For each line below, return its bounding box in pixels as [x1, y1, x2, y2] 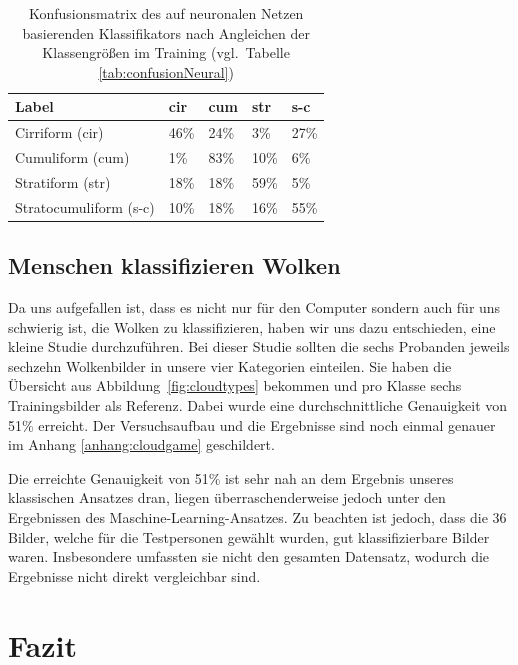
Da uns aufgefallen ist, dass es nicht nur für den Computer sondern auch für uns [8, 297, 501, 318]
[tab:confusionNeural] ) [98, 61, 234, 82]
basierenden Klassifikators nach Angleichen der [22, 22, 310, 43]
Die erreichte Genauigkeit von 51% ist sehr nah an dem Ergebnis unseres [8, 467, 454, 488]
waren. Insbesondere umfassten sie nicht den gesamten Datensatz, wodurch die [8, 546, 490, 567]
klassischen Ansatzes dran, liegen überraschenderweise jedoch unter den [8, 487, 446, 508]
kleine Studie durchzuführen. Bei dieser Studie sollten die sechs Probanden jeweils [8, 336, 510, 357]
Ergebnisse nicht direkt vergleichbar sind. [8, 565, 261, 586]
